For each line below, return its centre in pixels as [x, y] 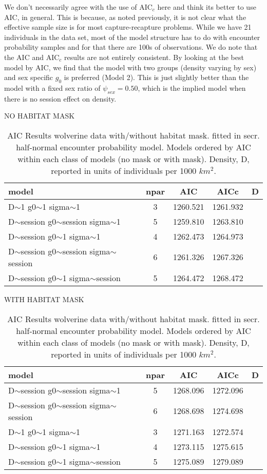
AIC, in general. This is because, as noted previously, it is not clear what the [125, 17]
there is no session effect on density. [60, 98]
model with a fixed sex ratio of [52, 87]
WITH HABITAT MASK [44, 299]
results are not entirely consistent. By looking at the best [154, 57]
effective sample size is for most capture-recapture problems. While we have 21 [128, 27]
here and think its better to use [207, 7]
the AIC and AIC [32, 57]
